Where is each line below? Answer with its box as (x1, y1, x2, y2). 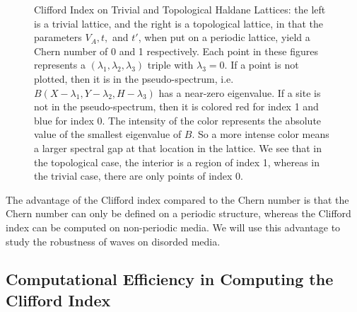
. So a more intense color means (192, 127, 329, 141)
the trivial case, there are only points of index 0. (34, 168, 243, 183)
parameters (34, 30, 82, 45)
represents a (34, 57, 86, 72)
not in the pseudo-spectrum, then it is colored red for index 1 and (34, 99, 319, 114)
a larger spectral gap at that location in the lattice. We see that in (34, 140, 322, 155)
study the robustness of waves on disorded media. (6, 233, 221, 248)
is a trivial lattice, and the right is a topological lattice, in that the (34, 16, 323, 30)
